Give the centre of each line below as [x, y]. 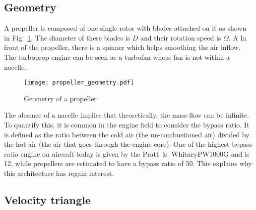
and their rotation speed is [181, 37]
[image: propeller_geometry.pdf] [79, 83]
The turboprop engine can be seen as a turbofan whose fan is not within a [117, 57]
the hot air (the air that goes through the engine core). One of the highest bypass [128, 144]
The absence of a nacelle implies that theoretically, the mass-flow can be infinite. [127, 115]
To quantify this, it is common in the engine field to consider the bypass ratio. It [127, 125]
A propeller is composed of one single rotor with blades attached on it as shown [125, 28]
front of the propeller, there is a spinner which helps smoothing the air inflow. [122, 47]
